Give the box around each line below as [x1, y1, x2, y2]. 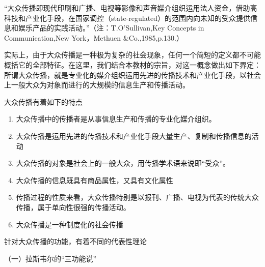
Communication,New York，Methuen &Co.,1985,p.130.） [4, 32, 184, 43]
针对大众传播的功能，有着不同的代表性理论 [4, 236, 147, 247]
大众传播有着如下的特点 [4, 96, 83, 107]
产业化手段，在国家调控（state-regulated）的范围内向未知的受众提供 [25, 12, 251, 23]
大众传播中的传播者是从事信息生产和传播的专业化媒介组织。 [16, 113, 216, 124]
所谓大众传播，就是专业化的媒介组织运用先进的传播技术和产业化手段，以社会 [4, 69, 261, 80]
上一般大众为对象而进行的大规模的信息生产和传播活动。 [4, 79, 190, 90]
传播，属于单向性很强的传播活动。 [16, 201, 130, 212]
